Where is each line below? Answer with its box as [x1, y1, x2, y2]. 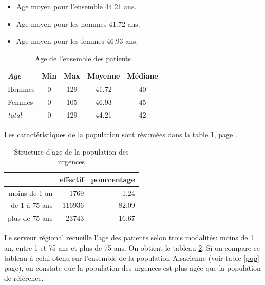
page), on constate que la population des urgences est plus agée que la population [4, 262, 261, 273]
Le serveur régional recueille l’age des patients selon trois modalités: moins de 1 [4, 232, 254, 243]
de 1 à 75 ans [11, 200, 53, 211]
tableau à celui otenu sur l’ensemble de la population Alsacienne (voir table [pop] [4, 252, 259, 263]
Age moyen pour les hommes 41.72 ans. [16, 18, 140, 29]
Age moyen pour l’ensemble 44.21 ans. [16, 1, 137, 11]
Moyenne [87, 70, 120, 81]
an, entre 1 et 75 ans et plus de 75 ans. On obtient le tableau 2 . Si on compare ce [4, 242, 260, 253]
